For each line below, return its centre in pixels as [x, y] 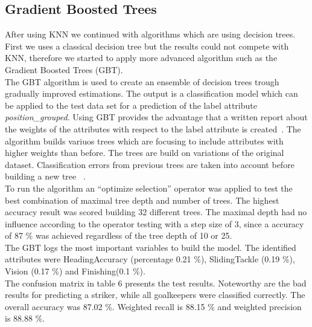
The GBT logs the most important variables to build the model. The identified [151, 247]
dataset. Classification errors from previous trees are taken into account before [150, 164]
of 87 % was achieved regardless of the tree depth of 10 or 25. [119, 235]
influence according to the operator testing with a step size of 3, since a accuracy [154, 223]
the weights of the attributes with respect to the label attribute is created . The [153, 128]
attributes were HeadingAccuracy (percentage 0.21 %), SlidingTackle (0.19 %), [150, 259]
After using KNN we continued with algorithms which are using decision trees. [150, 34]
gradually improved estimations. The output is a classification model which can [151, 93]
